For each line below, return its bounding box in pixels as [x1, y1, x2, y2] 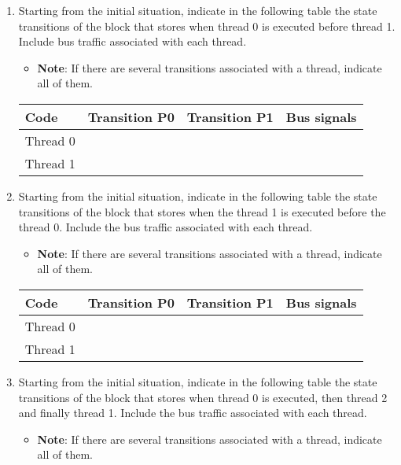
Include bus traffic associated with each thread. [18, 33, 247, 50]
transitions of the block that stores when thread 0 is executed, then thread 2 [18, 389, 388, 405]
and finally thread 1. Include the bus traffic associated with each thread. [18, 404, 367, 421]
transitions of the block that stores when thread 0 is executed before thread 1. [18, 17, 395, 34]
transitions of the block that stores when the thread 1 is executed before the [18, 203, 386, 220]
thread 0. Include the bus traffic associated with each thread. [18, 219, 313, 235]
